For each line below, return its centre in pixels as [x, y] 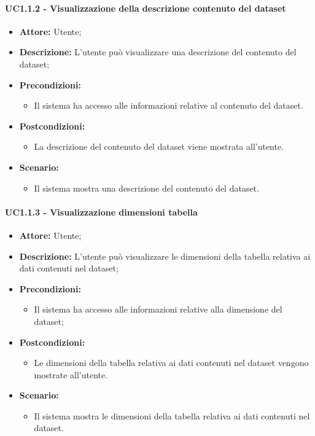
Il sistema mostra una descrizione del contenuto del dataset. [146, 188]
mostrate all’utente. [71, 374]
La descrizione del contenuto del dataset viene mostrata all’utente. [159, 146]
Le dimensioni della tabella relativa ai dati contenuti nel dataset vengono [171, 363]
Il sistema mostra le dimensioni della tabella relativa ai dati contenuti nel [172, 415]
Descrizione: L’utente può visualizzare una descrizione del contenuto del [158, 52]
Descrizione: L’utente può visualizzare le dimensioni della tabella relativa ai [165, 256]
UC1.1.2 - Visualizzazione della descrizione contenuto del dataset [146, 8]
